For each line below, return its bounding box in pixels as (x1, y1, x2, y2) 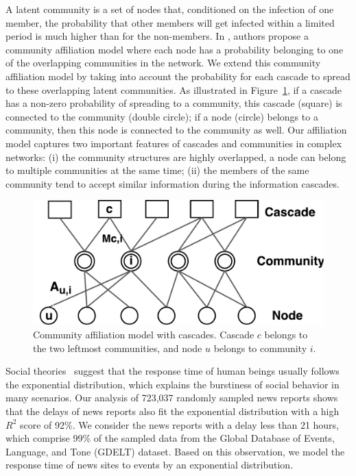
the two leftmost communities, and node (33, 340, 202, 355)
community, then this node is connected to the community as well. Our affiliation (5, 123, 347, 137)
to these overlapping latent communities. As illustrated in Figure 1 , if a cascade (5, 82, 342, 97)
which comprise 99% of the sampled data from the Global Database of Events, (5, 431, 335, 445)
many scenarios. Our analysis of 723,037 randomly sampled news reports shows (5, 390, 338, 405)
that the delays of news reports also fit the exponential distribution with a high (5, 404, 340, 418)
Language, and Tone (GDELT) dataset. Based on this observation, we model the (5, 444, 345, 458)
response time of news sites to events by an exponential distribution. (5, 458, 294, 472)
